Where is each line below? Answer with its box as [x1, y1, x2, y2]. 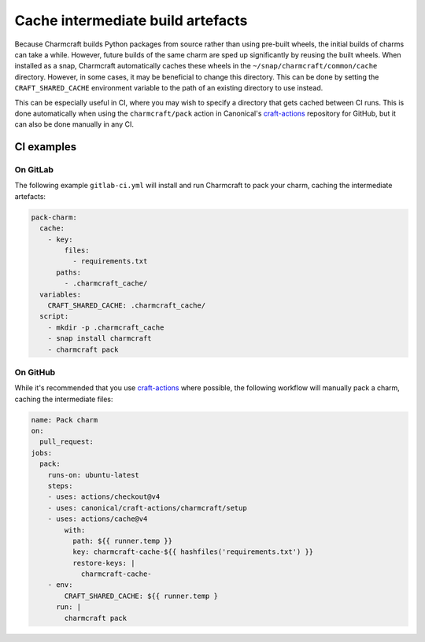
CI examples [14, 140, 77, 153]
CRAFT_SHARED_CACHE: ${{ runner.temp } [64, 591, 218, 600]
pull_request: [39, 437, 94, 446]
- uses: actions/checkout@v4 [47, 493, 161, 501]
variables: [39, 290, 82, 299]
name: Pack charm [31, 415, 98, 424]
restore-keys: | [72, 559, 135, 567]
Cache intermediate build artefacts [14, 12, 248, 29]
